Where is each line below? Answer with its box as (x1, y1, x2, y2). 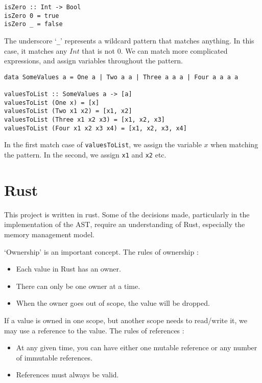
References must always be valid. (16, 369, 119, 380)
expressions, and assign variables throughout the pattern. (4, 55, 183, 66)
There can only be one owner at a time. (16, 280, 140, 291)
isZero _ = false (4, 20, 63, 28)
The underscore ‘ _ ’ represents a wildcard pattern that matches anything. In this (4, 35, 254, 46)
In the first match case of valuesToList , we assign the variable (4, 139, 202, 150)
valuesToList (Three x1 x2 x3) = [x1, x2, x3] (4, 116, 165, 124)
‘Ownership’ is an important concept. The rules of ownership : (4, 246, 199, 257)
